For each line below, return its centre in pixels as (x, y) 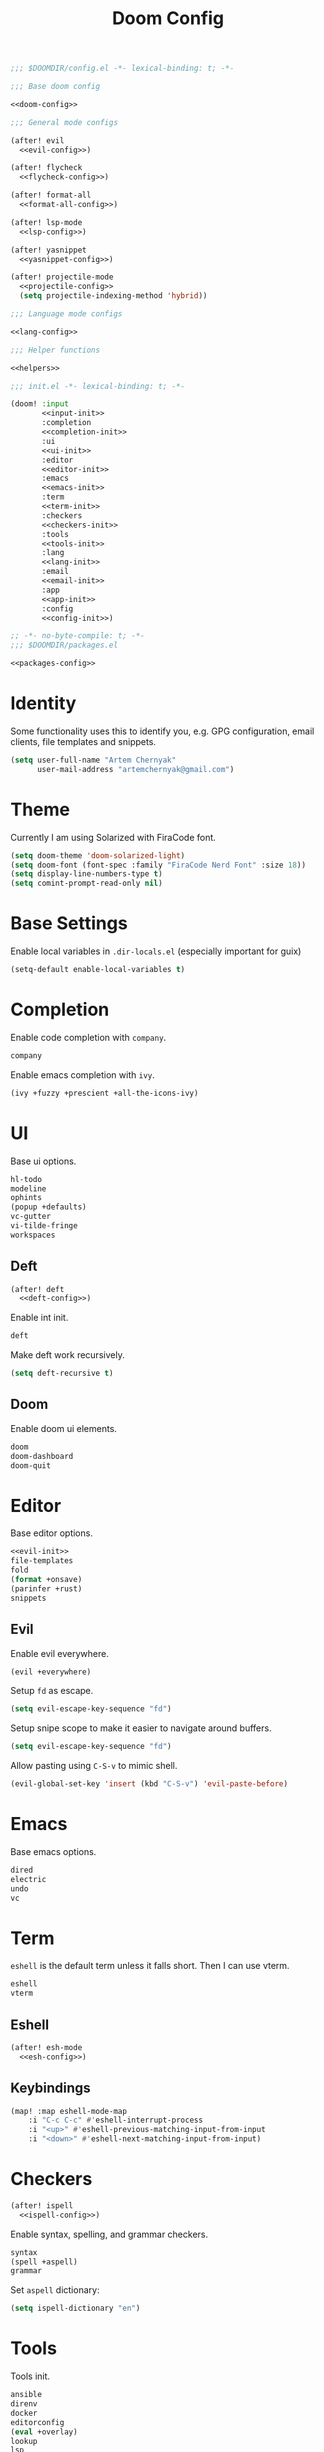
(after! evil (37, 140)
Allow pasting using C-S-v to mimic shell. (94, 1766)
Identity (43, 703)
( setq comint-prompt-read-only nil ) (86, 883)
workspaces (33, 1235)
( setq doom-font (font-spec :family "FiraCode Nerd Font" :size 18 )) (158, 865)
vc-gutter (31, 1217)
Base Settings (69, 923)
